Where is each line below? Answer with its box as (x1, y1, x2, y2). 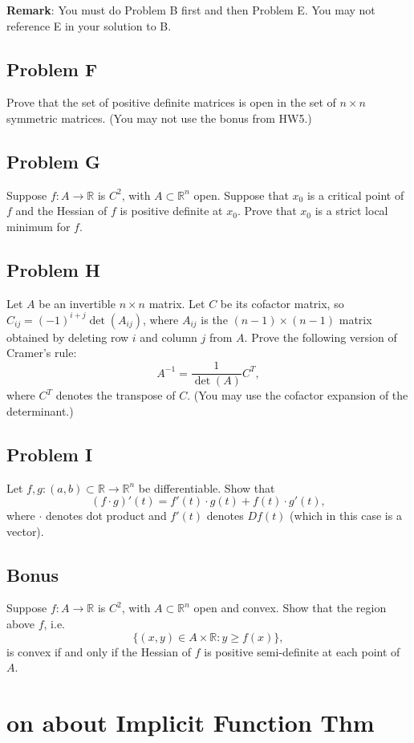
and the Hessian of (15, 202, 108, 219)
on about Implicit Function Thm (6, 706, 375, 739)
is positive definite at (120, 202, 223, 219)
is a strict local (315, 202, 388, 219)
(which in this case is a (290, 507, 402, 524)
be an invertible (39, 294, 116, 311)
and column (140, 328, 197, 345)
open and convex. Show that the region (193, 599, 387, 616)
